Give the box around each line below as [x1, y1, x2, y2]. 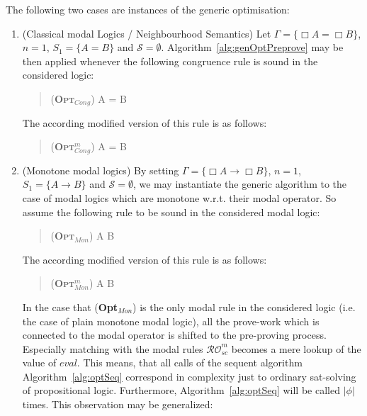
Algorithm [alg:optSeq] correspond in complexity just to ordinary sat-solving [22, 369, 356, 383]
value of [22, 355, 57, 370]
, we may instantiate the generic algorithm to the [132, 176, 347, 191]
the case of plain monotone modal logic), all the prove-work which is [22, 313, 320, 328]
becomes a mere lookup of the [231, 341, 361, 356]
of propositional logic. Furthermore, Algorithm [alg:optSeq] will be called [22, 383, 340, 398]
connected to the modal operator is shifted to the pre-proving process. [22, 327, 327, 342]
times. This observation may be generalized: [22, 397, 213, 412]
